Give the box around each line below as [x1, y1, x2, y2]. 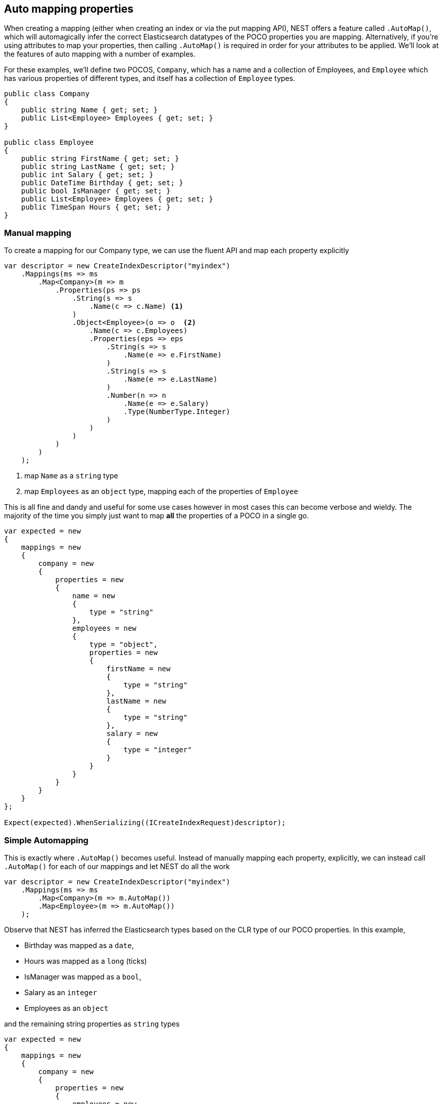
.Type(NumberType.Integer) [124, 407, 230, 416]
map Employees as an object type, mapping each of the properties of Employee [24, 487, 298, 496]
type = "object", [89, 640, 158, 649]
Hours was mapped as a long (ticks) [24, 956, 147, 965]
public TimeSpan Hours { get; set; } [21, 203, 171, 212]
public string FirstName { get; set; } [21, 154, 179, 163]
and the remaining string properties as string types [4, 1019, 180, 1028]
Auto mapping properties [4, 3, 134, 15]
